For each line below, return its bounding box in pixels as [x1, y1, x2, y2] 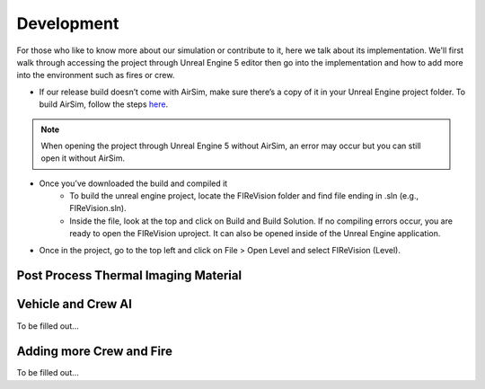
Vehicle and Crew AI [16, 296, 132, 312]
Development [16, 13, 119, 33]
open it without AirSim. [40, 153, 126, 164]
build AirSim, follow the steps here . [39, 99, 169, 110]
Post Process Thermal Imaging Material [16, 268, 242, 283]
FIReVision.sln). [69, 203, 128, 214]
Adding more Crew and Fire [16, 344, 172, 359]
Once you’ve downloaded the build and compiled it [39, 178, 228, 189]
